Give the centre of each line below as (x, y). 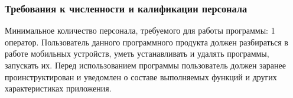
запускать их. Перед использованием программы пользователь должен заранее (145, 65)
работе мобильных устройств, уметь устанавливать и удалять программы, (137, 53)
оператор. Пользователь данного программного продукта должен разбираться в (146, 42)
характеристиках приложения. (58, 88)
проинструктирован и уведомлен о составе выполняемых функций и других (141, 76)
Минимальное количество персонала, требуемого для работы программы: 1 (140, 30)
